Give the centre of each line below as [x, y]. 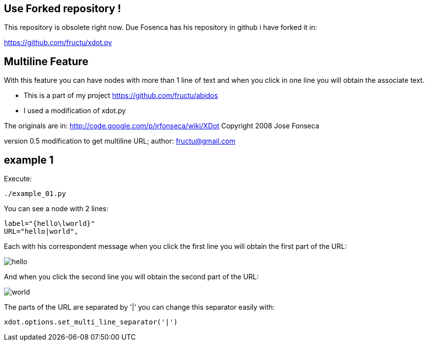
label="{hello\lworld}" [50, 224]
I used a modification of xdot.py [75, 111]
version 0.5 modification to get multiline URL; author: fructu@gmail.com [120, 141]
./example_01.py [35, 194]
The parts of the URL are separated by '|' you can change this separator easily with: [139, 307]
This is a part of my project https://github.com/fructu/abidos [121, 96]
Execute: [18, 179]
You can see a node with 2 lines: [56, 209]
